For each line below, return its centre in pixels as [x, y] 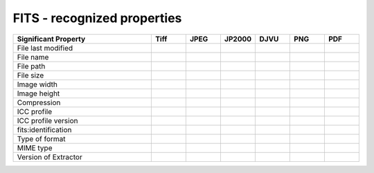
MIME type [35, 147]
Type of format [41, 138]
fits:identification [44, 129]
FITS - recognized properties [97, 18]
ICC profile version [47, 120]
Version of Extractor [50, 157]
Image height [38, 93]
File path [31, 66]
